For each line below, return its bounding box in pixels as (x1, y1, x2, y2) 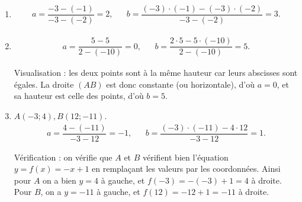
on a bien (43, 174, 76, 186)
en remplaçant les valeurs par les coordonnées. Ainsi (92, 162, 281, 175)
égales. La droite (14, 78, 74, 90)
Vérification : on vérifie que (14, 150, 113, 163)
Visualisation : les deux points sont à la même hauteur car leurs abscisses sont (14, 66, 298, 79)
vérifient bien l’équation (143, 150, 229, 163)
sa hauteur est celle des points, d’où (14, 89, 144, 102)
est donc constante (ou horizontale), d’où (106, 78, 255, 90)
